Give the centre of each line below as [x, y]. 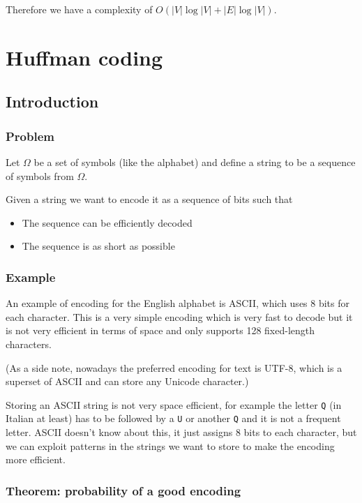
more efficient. [36, 459]
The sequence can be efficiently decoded [107, 222]
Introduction [52, 102]
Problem [30, 136]
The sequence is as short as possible [98, 246]
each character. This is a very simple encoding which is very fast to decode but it [179, 316]
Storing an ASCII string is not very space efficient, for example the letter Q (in [174, 404]
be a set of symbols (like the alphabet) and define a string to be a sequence [195, 162]
